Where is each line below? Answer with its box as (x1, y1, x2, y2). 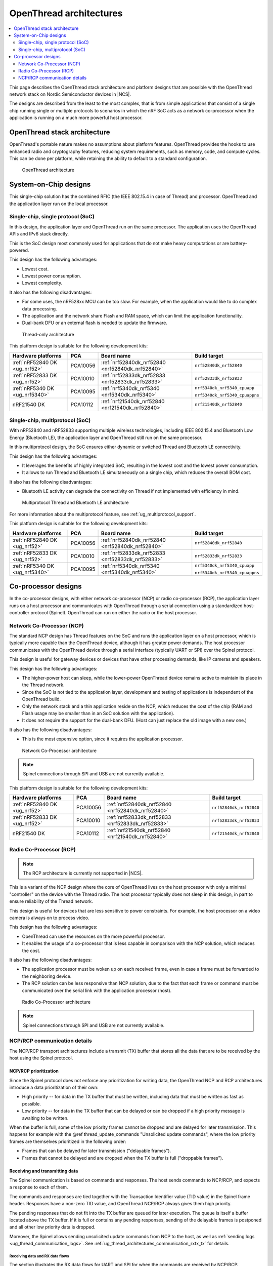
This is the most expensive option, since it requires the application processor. (22, 736, 183, 742)
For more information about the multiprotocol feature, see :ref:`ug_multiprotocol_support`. (9, 511, 196, 517)
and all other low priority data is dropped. (9, 1224, 96, 1230)
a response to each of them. (9, 1184, 68, 1190)
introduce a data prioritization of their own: (9, 1084, 99, 1091)
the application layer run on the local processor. (9, 201, 109, 207)
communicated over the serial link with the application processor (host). (22, 987, 172, 994)
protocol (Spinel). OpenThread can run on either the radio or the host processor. (30, 609, 197, 615)
